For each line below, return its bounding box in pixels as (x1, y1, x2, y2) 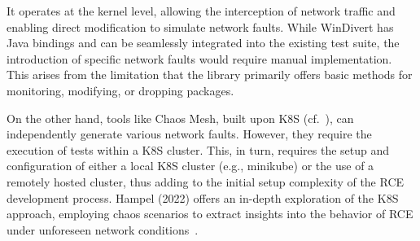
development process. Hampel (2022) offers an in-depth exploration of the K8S (7, 189, 399, 206)
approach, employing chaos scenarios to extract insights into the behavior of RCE (7, 205, 413, 222)
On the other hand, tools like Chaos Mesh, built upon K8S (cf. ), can (7, 109, 354, 126)
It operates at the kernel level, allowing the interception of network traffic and (7, 2, 396, 19)
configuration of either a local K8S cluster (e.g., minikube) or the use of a (7, 157, 374, 174)
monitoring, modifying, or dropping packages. (7, 81, 234, 99)
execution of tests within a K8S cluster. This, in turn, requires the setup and (7, 141, 390, 158)
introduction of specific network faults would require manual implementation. (7, 50, 392, 67)
